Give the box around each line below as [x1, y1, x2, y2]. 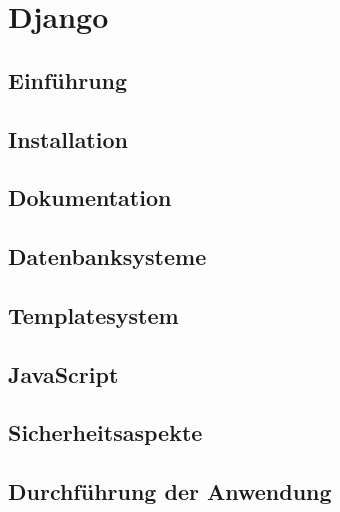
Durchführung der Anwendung [8, 476, 332, 507]
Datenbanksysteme [8, 241, 207, 272]
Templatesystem [8, 299, 179, 330]
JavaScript [8, 358, 119, 389]
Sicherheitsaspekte [8, 417, 203, 448]
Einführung [8, 64, 128, 95]
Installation [8, 123, 128, 154]
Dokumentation [8, 182, 172, 213]
